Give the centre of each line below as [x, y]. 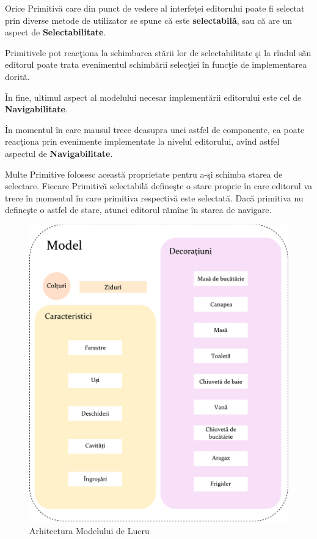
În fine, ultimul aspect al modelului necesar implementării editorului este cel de [153, 97]
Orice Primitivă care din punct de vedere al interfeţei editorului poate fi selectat [155, 8]
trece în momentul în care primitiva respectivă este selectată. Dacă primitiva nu [154, 197]
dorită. [17, 76]
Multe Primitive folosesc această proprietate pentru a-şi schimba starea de [144, 174]
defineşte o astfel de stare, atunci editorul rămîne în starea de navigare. [138, 210]
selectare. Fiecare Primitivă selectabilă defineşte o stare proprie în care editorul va [159, 186]
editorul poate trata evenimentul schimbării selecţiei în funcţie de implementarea [156, 64]
